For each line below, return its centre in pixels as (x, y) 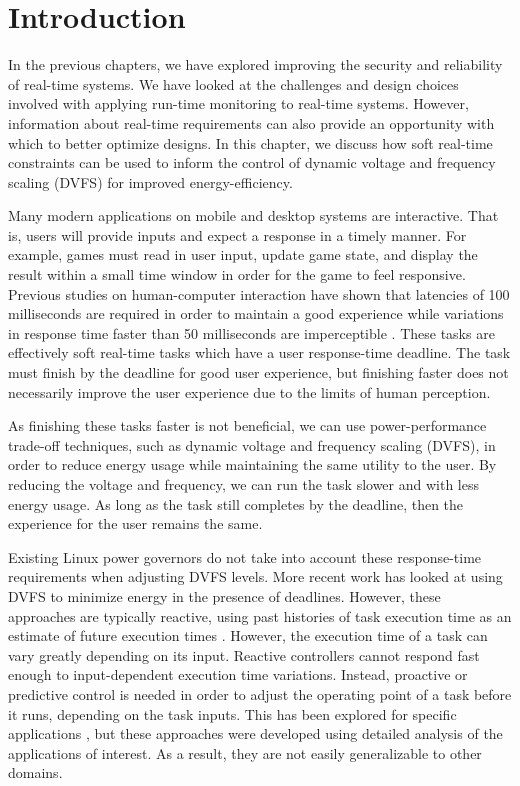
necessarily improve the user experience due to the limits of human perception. (249, 391)
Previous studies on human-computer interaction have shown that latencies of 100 (259, 293)
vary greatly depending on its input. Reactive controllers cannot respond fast (244, 654)
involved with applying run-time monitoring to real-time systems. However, (238, 103)
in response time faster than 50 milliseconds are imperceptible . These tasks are (251, 332)
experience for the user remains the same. (135, 523)
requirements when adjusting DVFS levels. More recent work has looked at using (255, 576)
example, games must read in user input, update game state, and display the (243, 254)
